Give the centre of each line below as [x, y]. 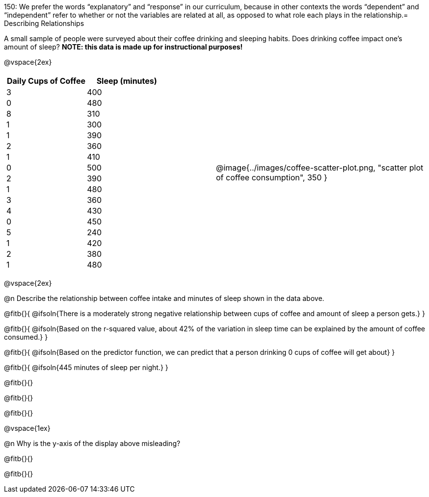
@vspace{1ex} [27, 428]
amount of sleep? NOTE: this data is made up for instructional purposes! [123, 47]
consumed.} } [26, 337]
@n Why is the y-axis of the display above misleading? [92, 443]
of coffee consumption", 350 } [272, 177]
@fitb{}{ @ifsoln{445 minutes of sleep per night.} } [86, 367]
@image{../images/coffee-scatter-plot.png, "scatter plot [320, 168]
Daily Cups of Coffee [46, 81]
